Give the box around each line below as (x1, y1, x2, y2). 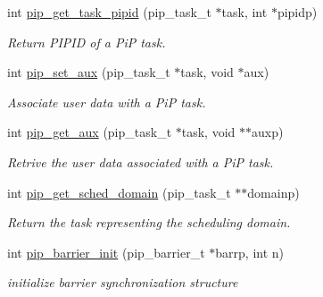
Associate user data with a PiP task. (7, 92, 206, 111)
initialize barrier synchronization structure (7, 273, 238, 292)
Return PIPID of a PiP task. (7, 32, 166, 51)
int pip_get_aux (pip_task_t (7, 123, 172, 141)
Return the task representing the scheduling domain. (7, 213, 291, 232)
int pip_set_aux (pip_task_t (7, 63, 170, 81)
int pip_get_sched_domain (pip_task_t (7, 182, 231, 201)
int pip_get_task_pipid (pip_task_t (7, 3, 211, 21)
